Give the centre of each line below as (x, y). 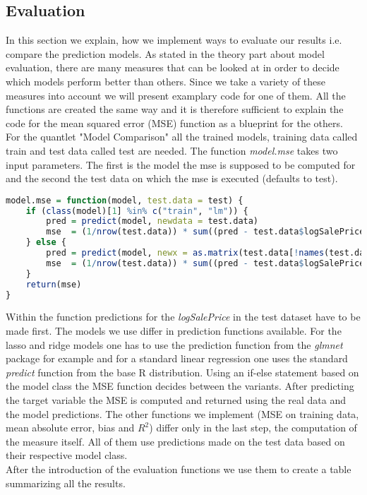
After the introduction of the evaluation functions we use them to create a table (179, 469)
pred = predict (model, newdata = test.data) (152, 221)
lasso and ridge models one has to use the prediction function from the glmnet (174, 344)
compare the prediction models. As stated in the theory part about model (165, 53)
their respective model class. (67, 455)
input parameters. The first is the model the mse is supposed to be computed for (181, 164)
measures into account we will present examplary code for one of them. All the (176, 95)
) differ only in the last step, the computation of (253, 428)
